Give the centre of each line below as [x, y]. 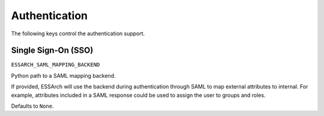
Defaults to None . [32, 106]
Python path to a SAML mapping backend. [63, 75]
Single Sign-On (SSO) [52, 51]
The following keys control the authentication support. [78, 33]
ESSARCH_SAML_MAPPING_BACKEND [55, 65]
